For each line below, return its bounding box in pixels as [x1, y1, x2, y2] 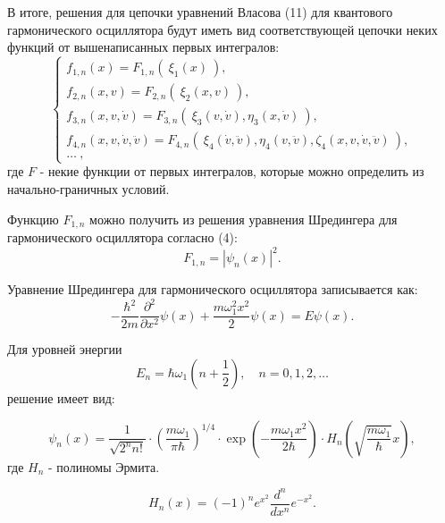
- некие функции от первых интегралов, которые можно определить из [39, 162, 424, 181]
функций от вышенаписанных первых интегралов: [7, 38, 280, 56]
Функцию [7, 209, 59, 228]
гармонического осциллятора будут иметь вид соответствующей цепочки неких [7, 20, 438, 38]
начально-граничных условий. [7, 180, 170, 198]
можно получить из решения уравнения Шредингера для [89, 209, 398, 228]
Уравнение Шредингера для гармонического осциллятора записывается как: [7, 280, 418, 299]
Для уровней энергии [7, 340, 122, 359]
